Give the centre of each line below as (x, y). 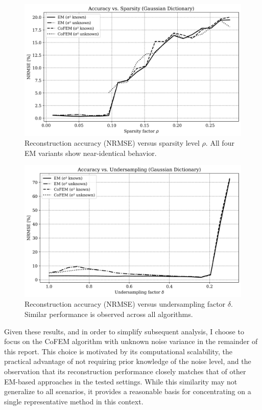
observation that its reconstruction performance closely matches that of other (125, 371)
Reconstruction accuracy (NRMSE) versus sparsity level (112, 143)
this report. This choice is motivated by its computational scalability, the (118, 351)
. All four (220, 143)
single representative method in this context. (74, 401)
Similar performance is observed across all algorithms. (109, 314)
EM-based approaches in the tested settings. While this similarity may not (121, 381)
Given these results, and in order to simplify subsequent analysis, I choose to (124, 331)
